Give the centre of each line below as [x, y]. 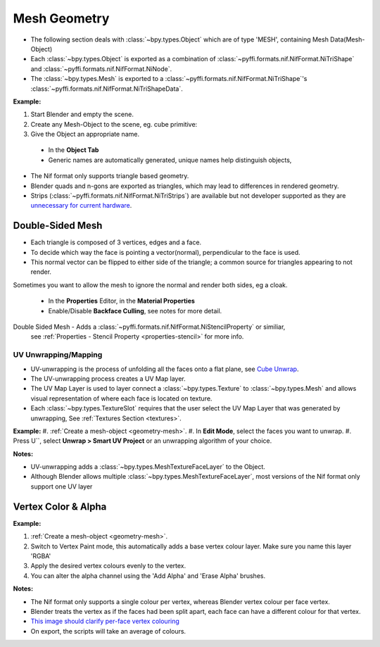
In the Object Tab [74, 150]
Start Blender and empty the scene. [82, 114]
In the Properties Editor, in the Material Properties [121, 301]
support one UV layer [62, 486]
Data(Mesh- [347, 39]
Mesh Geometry [61, 18]
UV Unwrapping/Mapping [58, 355]
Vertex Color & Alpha [60, 507]
